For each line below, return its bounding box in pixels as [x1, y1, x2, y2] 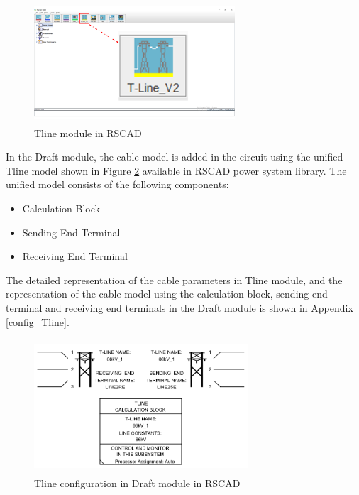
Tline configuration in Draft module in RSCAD [34, 475, 241, 490]
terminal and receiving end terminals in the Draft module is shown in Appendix [6, 300, 353, 315]
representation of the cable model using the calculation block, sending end [6, 286, 328, 301]
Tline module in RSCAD [34, 125, 142, 140]
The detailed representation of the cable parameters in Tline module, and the [6, 272, 343, 287]
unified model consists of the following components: [6, 177, 229, 192]
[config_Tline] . [6, 314, 70, 329]
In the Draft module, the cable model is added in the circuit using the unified [6, 149, 343, 164]
